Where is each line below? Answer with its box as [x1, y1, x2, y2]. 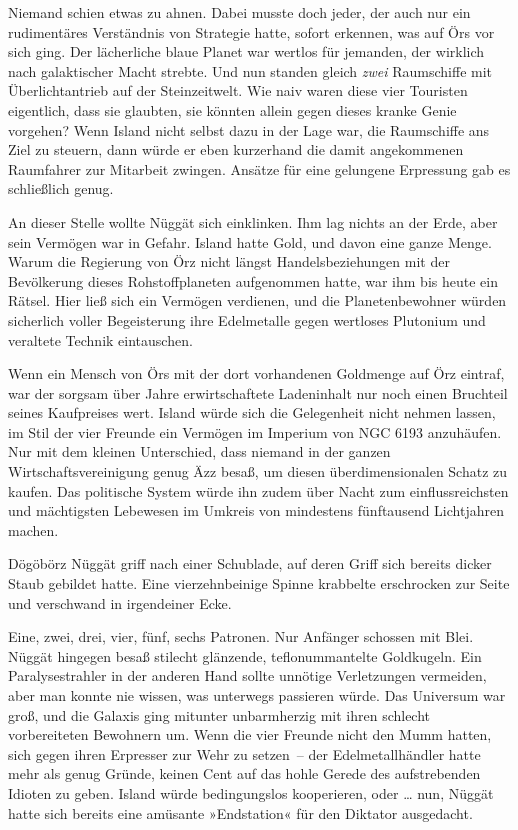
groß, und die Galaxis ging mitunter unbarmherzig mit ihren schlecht [8, 704, 431, 725]
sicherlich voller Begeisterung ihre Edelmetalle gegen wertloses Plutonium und [8, 309, 486, 330]
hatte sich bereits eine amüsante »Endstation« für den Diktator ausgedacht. [8, 802, 473, 823]
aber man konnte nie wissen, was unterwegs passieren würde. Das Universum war [8, 685, 506, 705]
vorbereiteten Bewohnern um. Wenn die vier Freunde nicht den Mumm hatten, [8, 724, 492, 745]
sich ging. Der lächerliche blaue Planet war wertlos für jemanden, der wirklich [8, 41, 485, 62]
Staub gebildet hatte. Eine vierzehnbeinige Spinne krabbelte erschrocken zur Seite [8, 573, 510, 594]
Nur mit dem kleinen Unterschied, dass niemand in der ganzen [8, 441, 391, 462]
